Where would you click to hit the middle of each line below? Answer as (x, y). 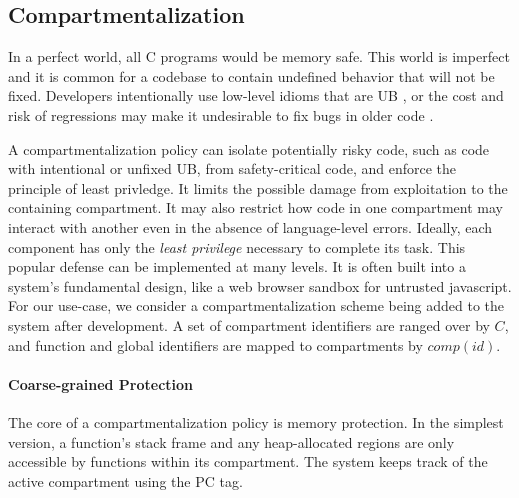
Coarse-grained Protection (101, 383)
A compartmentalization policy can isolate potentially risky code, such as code (249, 148)
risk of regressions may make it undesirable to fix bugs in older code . (221, 114)
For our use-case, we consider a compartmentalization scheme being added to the (256, 305)
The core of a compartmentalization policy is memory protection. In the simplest (256, 421)
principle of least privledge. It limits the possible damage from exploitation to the (258, 187)
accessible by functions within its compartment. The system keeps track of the (248, 461)
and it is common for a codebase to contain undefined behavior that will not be (251, 75)
